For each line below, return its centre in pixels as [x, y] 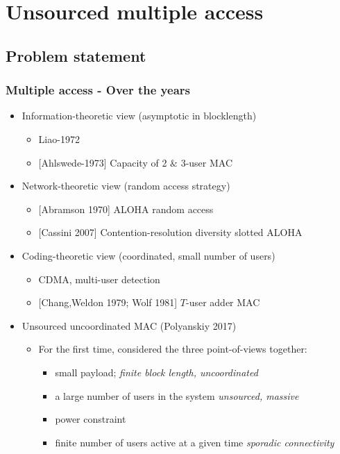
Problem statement [76, 55]
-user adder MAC [223, 302]
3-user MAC [207, 162]
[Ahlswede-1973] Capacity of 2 [103, 162]
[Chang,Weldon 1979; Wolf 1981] [108, 302]
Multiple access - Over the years [98, 90]
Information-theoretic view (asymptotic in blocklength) [139, 116]
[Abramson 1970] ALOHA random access [126, 209]
